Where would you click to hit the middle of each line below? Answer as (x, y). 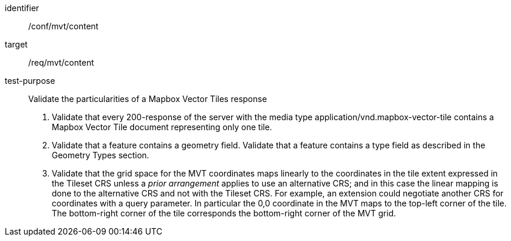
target (16, 44)
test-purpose (30, 81)
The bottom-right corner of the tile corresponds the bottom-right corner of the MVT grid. (224, 213)
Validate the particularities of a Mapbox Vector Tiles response (148, 99)
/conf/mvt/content (64, 26)
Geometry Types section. (101, 155)
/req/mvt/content (61, 62)
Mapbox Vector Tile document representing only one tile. (162, 127)
